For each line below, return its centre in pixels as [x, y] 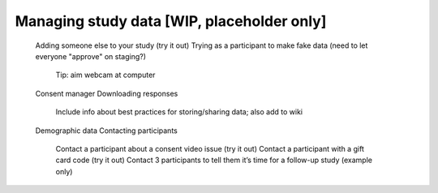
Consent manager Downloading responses [107, 93]
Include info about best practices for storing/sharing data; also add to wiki [179, 112]
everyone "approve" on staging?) [90, 56]
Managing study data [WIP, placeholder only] [171, 21]
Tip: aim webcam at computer [105, 75]
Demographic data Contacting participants [106, 131]
